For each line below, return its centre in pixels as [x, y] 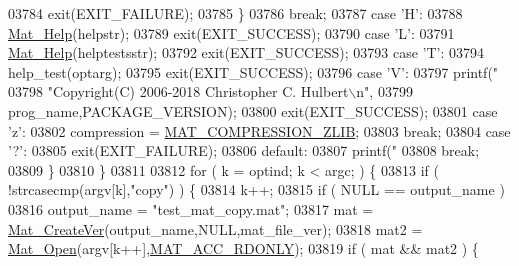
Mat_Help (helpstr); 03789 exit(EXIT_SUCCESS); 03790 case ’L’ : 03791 [231, 32]
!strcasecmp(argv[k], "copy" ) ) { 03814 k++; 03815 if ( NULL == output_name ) [256, 189]
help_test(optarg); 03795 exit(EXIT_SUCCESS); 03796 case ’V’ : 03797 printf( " [253, 71]
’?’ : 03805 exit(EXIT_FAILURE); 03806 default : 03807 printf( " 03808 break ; [244, 150]
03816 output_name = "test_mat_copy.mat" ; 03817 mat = [191, 208]
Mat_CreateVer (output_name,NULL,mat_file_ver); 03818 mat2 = [215, 228]
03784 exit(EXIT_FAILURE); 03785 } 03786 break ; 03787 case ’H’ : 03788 [235, 13]
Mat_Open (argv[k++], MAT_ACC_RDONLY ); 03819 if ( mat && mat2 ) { [243, 248]
